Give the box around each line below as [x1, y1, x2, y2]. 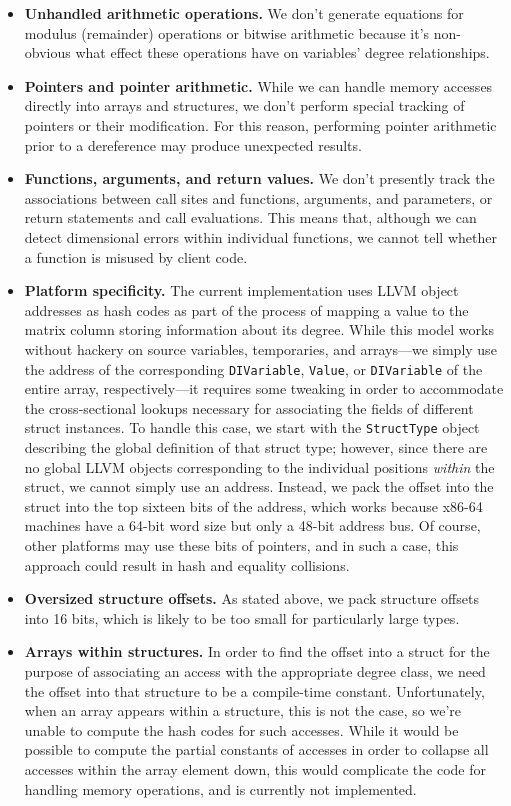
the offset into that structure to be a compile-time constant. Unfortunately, [24, 680, 485, 701]
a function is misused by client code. [24, 246, 248, 267]
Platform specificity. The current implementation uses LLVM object [24, 280, 459, 301]
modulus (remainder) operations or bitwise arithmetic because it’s [24, 22, 430, 43]
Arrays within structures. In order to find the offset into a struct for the [24, 641, 490, 662]
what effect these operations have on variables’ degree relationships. [75, 42, 490, 63]
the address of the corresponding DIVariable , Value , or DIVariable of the [24, 358, 483, 379]
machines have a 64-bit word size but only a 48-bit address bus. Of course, [24, 515, 481, 536]
